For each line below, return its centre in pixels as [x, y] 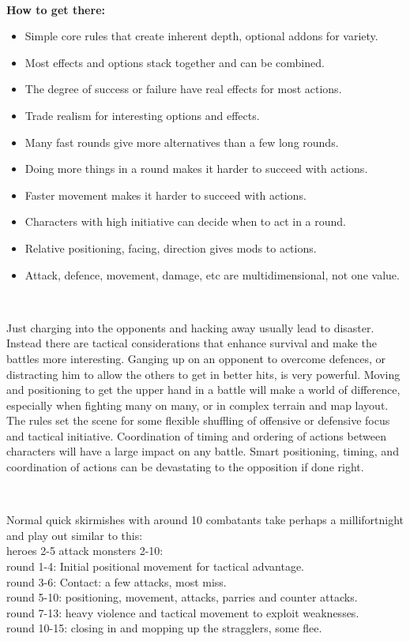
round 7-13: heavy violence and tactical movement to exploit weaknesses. [183, 612]
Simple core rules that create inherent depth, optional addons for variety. [201, 36]
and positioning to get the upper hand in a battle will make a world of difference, [203, 390]
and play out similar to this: [75, 535]
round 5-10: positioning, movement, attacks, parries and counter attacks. [182, 597]
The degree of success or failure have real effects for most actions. [183, 89]
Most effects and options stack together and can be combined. [175, 62]
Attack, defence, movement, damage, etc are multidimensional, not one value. [212, 274]
